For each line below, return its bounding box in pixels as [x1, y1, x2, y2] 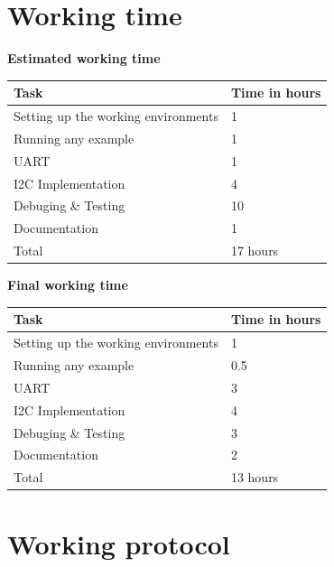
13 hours [230, 468, 279, 487]
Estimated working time [7, 49, 161, 68]
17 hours [230, 241, 279, 260]
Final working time [7, 275, 128, 294]
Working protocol [7, 525, 230, 562]
